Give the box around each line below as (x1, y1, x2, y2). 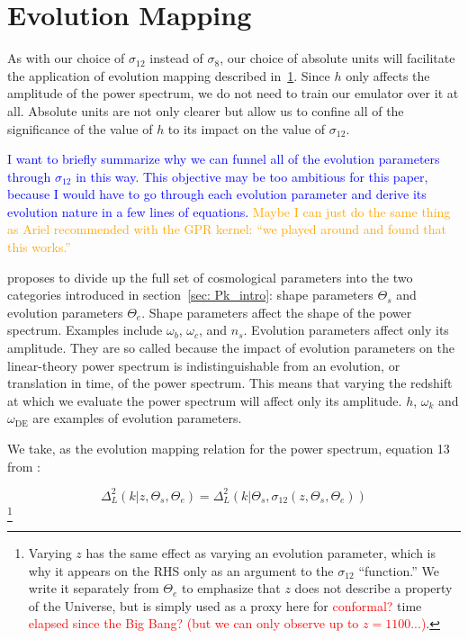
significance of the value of (7, 119, 153, 138)
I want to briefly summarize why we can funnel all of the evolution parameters (7, 149, 440, 168)
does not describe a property (294, 579, 453, 598)
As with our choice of (7, 49, 125, 67)
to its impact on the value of (167, 119, 326, 138)
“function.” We (358, 561, 439, 580)
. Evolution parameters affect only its (243, 320, 449, 339)
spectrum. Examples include (7, 320, 163, 339)
